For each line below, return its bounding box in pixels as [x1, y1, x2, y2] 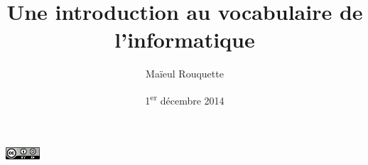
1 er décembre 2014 [145, 90, 224, 107]
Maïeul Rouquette [146, 66, 224, 81]
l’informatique [114, 25, 255, 54]
